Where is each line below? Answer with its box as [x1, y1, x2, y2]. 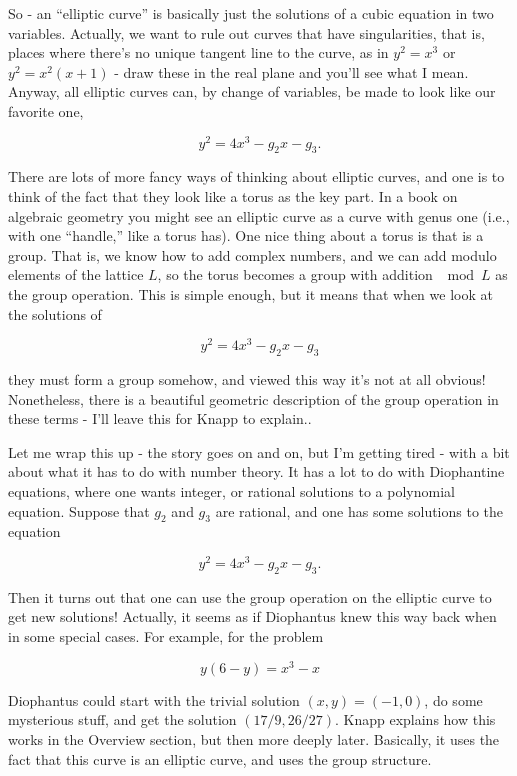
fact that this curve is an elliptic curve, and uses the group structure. [8, 748, 432, 769]
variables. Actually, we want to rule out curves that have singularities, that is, [8, 22, 485, 43]
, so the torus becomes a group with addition [157, 264, 433, 285]
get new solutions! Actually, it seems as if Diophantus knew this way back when [8, 606, 497, 627]
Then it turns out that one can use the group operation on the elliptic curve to [8, 586, 492, 607]
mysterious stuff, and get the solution [8, 709, 237, 730]
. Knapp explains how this [334, 709, 496, 730]
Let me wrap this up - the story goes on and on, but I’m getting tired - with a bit [8, 441, 510, 462]
